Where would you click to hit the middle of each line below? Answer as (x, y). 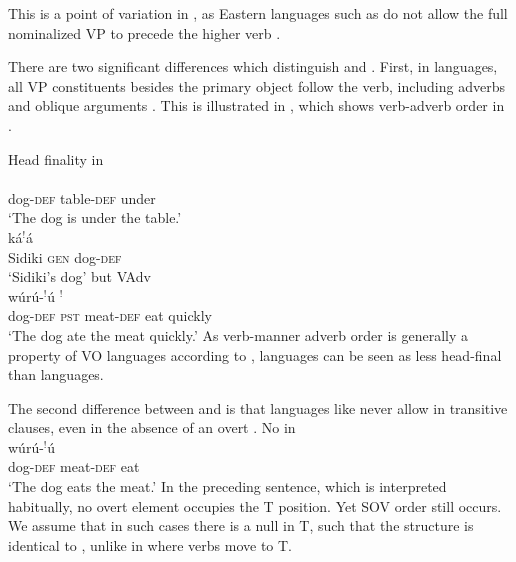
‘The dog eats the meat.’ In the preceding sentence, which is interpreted (227, 486)
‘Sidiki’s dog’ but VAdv (79, 276)
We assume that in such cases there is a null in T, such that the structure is (241, 525)
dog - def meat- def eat (74, 466)
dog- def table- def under (82, 197)
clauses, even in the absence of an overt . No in (152, 427)
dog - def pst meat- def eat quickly (110, 315)
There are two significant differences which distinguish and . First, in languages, (253, 66)
